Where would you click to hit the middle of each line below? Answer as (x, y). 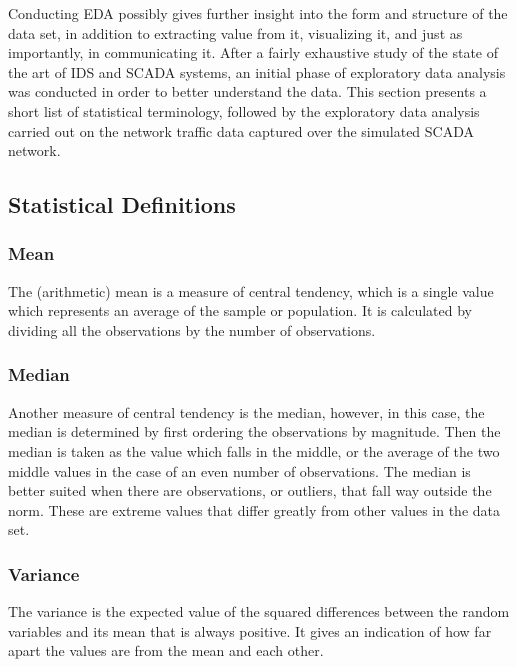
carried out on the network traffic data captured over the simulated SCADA (241, 130)
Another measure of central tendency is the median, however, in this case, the (246, 411)
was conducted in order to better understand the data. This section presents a (247, 91)
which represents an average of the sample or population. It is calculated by (240, 310)
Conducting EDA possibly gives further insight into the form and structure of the (258, 13)
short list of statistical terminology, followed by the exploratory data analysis (244, 110)
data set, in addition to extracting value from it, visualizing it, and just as (235, 32)
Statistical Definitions (122, 204)
